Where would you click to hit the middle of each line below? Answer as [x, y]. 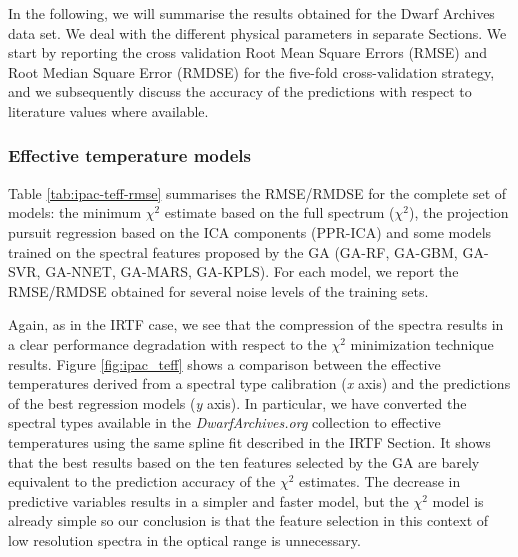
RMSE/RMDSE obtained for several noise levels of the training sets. [218, 290]
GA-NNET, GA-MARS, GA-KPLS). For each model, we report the [252, 271]
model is [458, 500]
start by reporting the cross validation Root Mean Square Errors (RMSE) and [248, 52]
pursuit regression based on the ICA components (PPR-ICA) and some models [250, 231]
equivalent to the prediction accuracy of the [142, 481]
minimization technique [422, 343]
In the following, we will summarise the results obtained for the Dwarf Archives [251, 13]
